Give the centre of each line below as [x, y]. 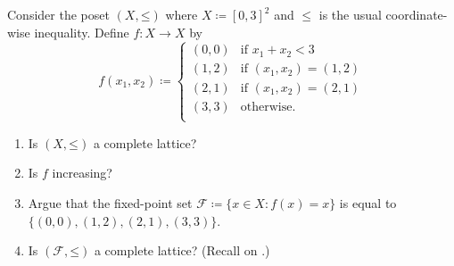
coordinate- [417, 14]
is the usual [350, 14]
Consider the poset [58, 14]
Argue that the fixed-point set [110, 203]
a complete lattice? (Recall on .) [182, 250]
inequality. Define [82, 32]
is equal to [368, 203]
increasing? [82, 173]
